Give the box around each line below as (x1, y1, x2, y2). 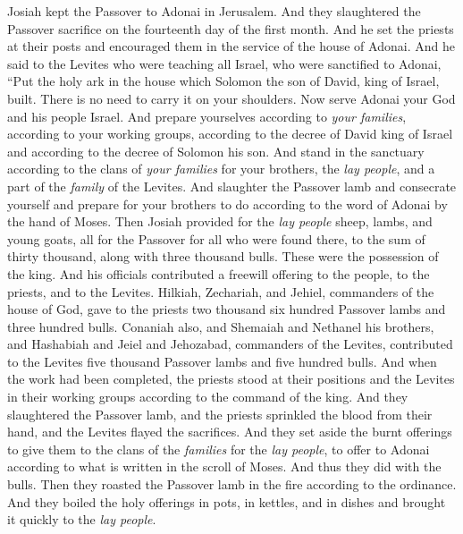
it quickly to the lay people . (7, 510, 156, 529)
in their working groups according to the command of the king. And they (7, 387, 408, 406)
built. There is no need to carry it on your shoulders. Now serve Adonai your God (7, 89, 456, 107)
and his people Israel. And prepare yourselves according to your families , (7, 106, 407, 125)
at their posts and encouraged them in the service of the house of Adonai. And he (7, 37, 455, 55)
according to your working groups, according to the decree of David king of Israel (7, 124, 453, 143)
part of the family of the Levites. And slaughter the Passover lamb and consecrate (7, 176, 457, 195)
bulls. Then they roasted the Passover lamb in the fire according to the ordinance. (7, 475, 457, 494)
